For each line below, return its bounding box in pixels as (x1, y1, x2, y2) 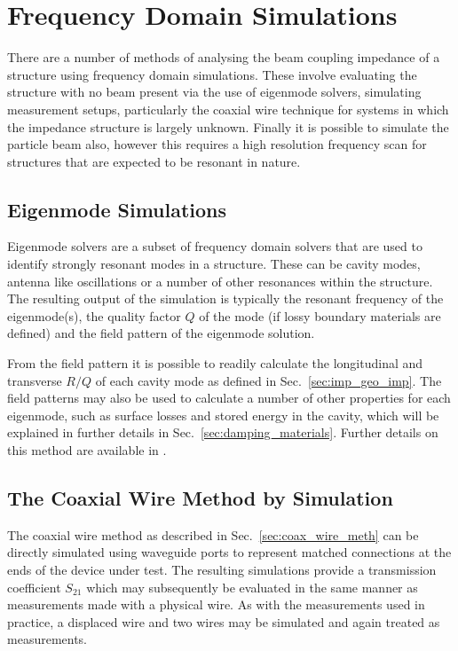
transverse (7, 371, 62, 389)
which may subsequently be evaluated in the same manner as (86, 577, 418, 596)
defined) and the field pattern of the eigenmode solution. (7, 324, 315, 342)
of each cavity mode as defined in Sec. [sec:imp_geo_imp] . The (95, 371, 442, 389)
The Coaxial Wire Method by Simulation (7, 484, 393, 511)
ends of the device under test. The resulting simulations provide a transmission (7, 561, 437, 578)
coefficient (7, 577, 61, 596)
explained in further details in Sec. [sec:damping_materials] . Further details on (7, 423, 438, 442)
